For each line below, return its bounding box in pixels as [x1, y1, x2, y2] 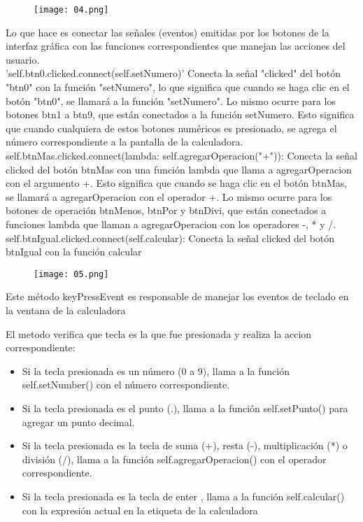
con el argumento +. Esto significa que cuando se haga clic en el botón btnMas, [6, 176, 348, 190]
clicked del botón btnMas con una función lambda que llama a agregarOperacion [6, 162, 352, 176]
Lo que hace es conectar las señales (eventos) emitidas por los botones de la [6, 24, 329, 39]
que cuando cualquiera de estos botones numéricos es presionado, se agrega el [6, 120, 337, 135]
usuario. [6, 52, 40, 66]
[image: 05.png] [34, 269, 109, 279]
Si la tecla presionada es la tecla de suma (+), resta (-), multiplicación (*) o [22, 438, 348, 453]
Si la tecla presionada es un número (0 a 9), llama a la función [22, 363, 290, 378]
